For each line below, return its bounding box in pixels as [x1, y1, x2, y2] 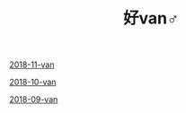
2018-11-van [9, 59, 55, 70]
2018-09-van [9, 94, 58, 105]
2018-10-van [9, 77, 57, 88]
